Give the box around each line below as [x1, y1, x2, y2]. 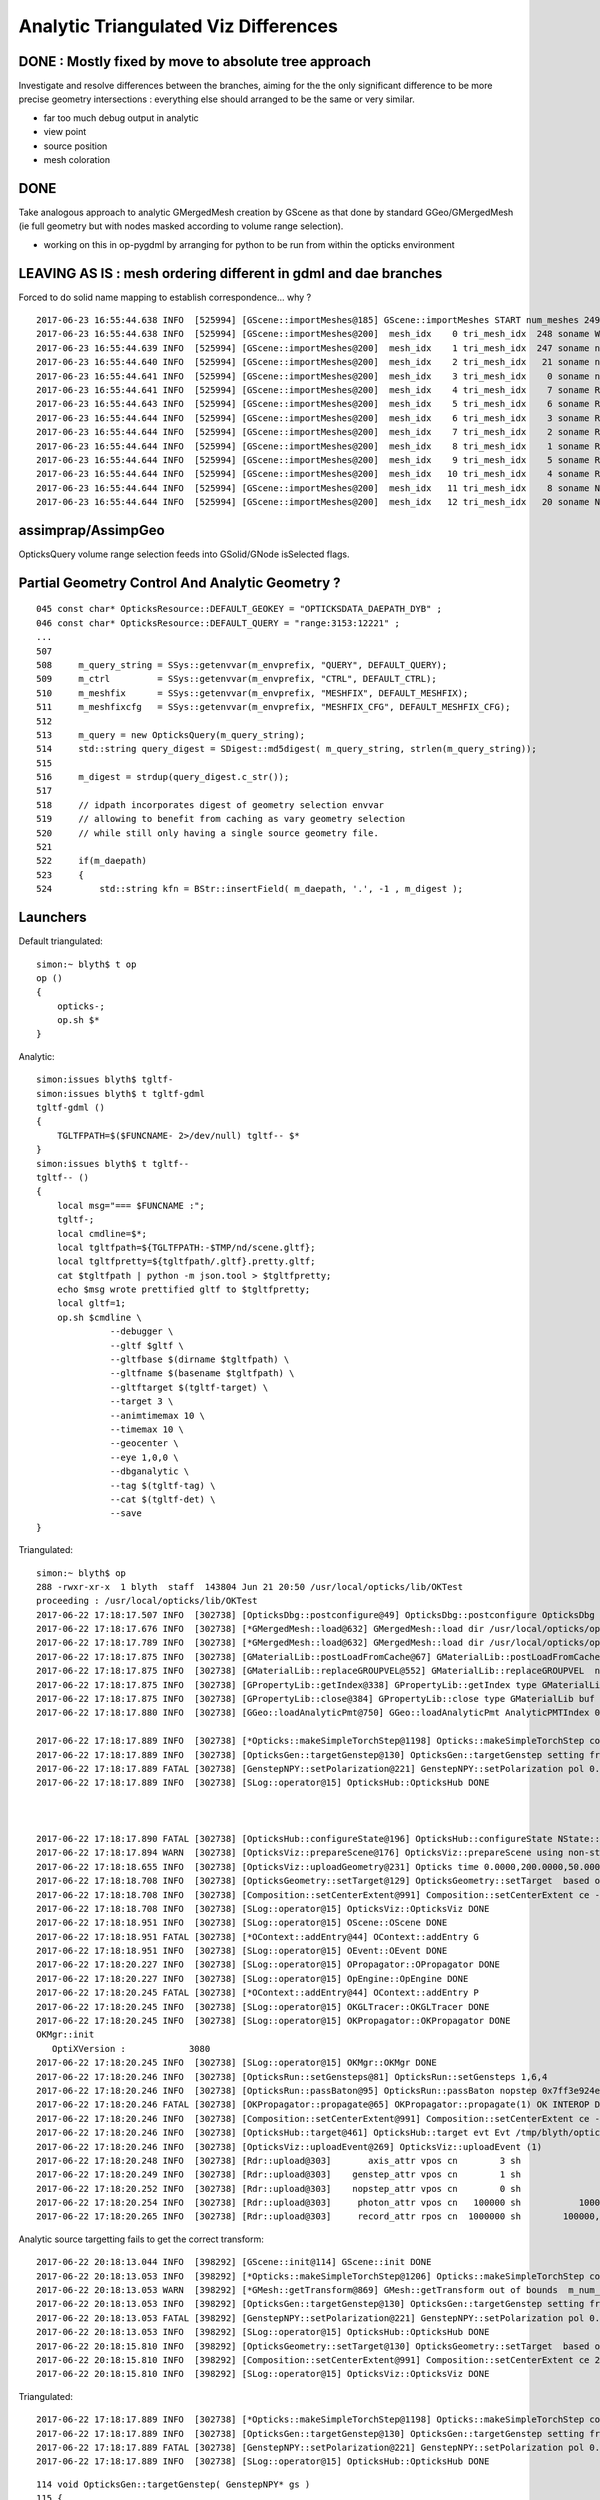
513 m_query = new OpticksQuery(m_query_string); [36, 729, 305, 740]
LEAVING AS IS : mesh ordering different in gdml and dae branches [18, 265, 443, 282]
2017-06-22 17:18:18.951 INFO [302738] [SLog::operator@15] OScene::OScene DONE [36, 1917, 448, 1929]
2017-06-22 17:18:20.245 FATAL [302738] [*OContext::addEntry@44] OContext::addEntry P [36, 1987, 480, 1999]
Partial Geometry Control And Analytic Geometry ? [18, 574, 341, 591]
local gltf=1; [56, 1298, 127, 1309]
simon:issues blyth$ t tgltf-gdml [36, 1088, 205, 1099]
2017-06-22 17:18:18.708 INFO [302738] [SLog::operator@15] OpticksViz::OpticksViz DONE [36, 1903, 490, 1914]
